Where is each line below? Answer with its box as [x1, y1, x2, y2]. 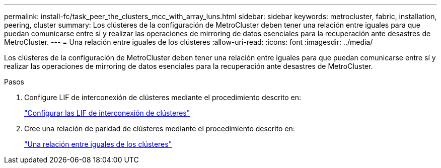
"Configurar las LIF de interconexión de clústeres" [24, 109, 190, 117]
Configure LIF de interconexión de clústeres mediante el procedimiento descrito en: [24, 93, 302, 102]
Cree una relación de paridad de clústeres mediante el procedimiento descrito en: [24, 124, 295, 133]
